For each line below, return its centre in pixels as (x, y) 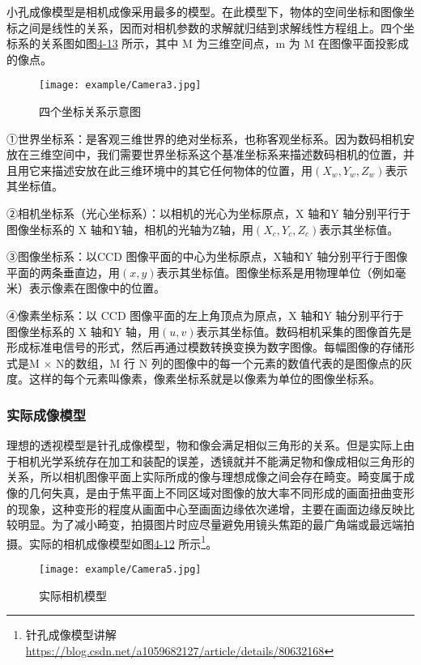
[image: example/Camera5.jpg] (120, 569)
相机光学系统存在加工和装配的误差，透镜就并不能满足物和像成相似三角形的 (216, 460)
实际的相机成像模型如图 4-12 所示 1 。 (123, 542)
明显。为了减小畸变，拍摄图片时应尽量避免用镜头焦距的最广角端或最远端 (210, 524)
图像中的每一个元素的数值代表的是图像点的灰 (293, 362)
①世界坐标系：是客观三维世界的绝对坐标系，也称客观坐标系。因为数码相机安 (210, 138)
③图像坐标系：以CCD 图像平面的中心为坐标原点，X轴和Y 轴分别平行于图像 (207, 256)
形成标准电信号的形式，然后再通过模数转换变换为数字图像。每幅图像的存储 (205, 347)
